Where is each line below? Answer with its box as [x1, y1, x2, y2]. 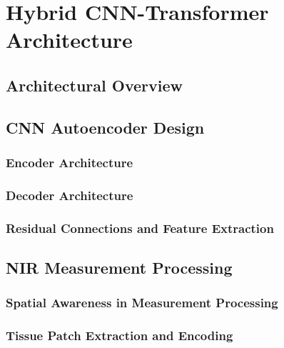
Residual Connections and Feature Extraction [6, 219, 274, 237]
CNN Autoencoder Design [6, 116, 205, 138]
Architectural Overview [6, 74, 183, 96]
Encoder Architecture [6, 154, 133, 171]
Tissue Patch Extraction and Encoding [6, 327, 233, 344]
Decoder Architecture [6, 186, 133, 204]
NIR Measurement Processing [6, 257, 233, 279]
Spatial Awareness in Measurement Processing [6, 294, 278, 312]
